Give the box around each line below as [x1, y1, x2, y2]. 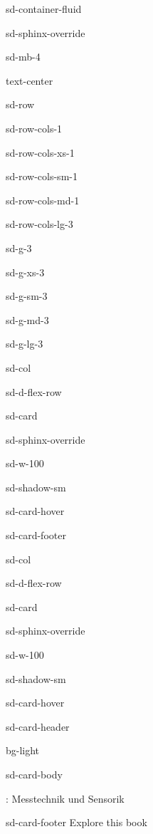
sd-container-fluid [6, 1, 82, 16]
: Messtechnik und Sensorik [6, 791, 125, 806]
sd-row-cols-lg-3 [6, 217, 73, 231]
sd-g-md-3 [6, 312, 49, 327]
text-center [6, 73, 53, 88]
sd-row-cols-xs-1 [6, 145, 75, 160]
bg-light [6, 743, 40, 758]
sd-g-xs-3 [6, 264, 45, 279]
